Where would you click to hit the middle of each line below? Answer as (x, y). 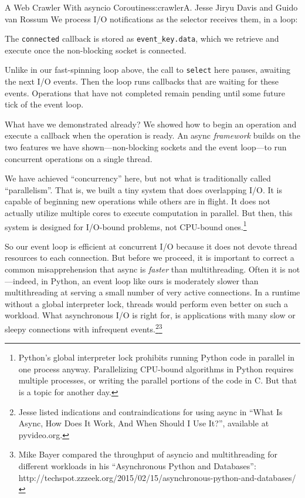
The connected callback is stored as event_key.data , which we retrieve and (142, 38)
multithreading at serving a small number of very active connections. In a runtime (152, 292)
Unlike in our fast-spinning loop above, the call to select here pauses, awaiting (148, 70)
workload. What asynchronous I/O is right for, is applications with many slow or (150, 315)
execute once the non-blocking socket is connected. (96, 50)
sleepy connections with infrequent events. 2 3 (84, 328)
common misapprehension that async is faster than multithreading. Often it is (145, 269)
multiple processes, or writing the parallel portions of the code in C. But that (158, 380)
